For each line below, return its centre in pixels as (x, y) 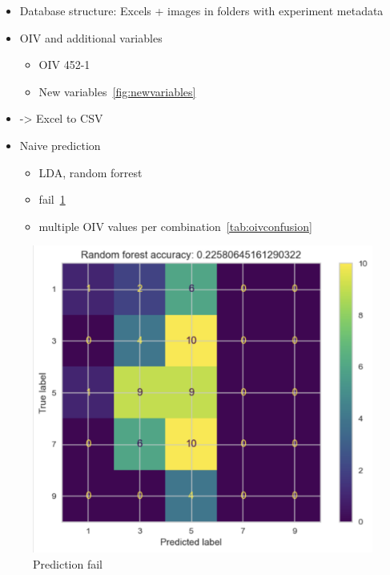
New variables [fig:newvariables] (117, 91)
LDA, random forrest (90, 172)
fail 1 (52, 199)
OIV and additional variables (91, 37)
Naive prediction (60, 145)
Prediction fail (68, 563)
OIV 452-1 (64, 65)
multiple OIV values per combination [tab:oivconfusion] (175, 226)
